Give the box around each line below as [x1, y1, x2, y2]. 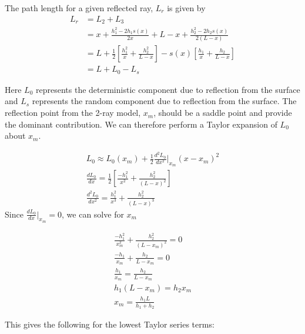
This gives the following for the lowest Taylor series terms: [5, 318, 214, 330]
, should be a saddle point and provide [153, 106, 292, 119]
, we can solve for [62, 208, 124, 220]
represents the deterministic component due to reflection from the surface [35, 83, 300, 95]
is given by [167, 2, 206, 14]
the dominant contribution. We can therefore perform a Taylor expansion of [5, 118, 277, 130]
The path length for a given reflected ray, [5, 2, 153, 14]
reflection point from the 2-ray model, [5, 106, 141, 119]
